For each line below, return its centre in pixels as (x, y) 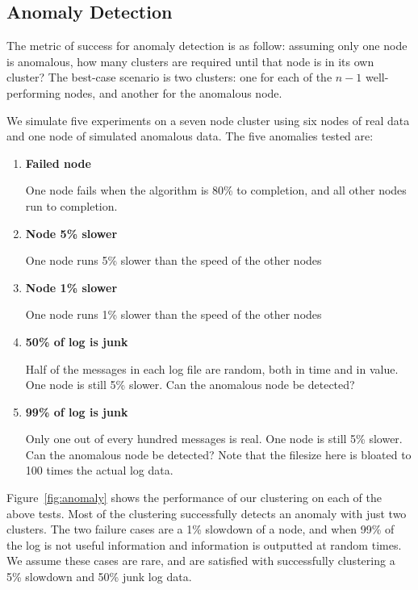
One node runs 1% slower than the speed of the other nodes (173, 314)
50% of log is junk (77, 341)
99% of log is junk (77, 411)
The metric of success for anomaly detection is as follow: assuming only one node (207, 46)
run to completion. (71, 205)
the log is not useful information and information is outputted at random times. (204, 544)
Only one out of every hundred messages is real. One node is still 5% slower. (214, 439)
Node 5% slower (71, 233)
